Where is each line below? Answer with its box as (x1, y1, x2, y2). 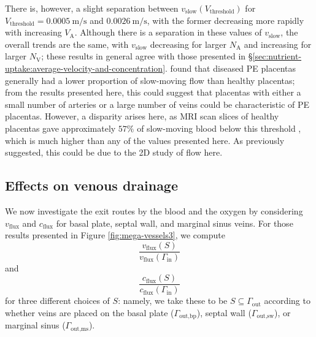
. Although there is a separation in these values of (74, 26, 262, 39)
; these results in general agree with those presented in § (41, 50, 253, 62)
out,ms (71, 325, 89, 332)
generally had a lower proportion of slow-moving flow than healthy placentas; (5, 74, 295, 86)
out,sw (256, 313, 274, 320)
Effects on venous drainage (5, 176, 179, 195)
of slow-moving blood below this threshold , (137, 121, 301, 134)
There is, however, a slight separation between (5, 2, 179, 14)
